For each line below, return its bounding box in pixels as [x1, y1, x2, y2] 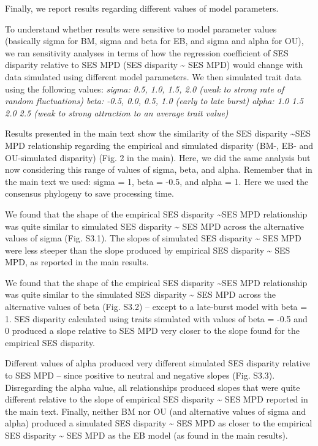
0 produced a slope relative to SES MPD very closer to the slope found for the [5, 324, 300, 337]
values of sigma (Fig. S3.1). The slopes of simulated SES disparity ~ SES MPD [5, 232, 301, 244]
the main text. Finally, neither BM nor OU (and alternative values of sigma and [5, 404, 306, 417]
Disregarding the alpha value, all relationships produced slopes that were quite [5, 380, 300, 393]
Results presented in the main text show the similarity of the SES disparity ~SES [5, 127, 311, 140]
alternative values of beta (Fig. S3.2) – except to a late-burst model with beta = [5, 300, 308, 313]
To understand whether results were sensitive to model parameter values [5, 22, 277, 35]
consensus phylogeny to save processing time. [5, 187, 174, 200]
